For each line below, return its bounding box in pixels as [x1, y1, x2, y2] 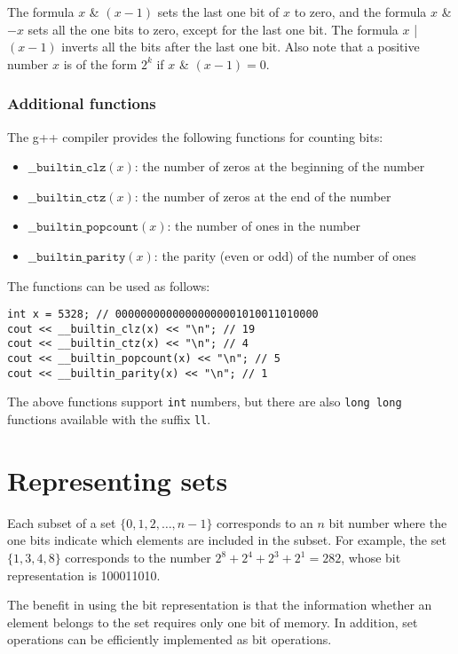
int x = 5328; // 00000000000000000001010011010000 [7, 308, 319, 321]
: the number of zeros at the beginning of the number [134, 157, 425, 176]
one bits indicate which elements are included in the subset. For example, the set [7, 531, 446, 549]
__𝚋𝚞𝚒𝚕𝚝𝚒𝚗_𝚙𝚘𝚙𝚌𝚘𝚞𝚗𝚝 [28, 221, 139, 234]
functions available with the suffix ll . [7, 410, 211, 429]
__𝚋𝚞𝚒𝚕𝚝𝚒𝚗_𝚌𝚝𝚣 [28, 191, 107, 204]
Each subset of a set [7, 513, 116, 532]
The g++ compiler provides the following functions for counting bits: [7, 127, 383, 146]
